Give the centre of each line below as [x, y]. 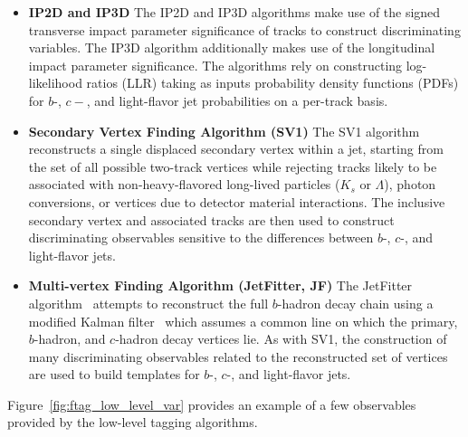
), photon [410, 184]
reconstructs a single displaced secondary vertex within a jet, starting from [236, 149]
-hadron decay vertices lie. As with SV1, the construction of [281, 339]
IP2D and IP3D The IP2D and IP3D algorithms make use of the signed [234, 12]
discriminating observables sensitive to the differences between [201, 237]
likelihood [55, 83]
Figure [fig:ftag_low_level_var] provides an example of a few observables [212, 404]
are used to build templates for [114, 374]
